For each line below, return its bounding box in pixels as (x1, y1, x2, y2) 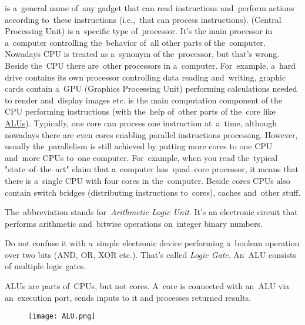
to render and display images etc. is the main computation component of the (5, 93, 283, 106)
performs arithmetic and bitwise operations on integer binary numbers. (5, 217, 263, 229)
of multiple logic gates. (5, 260, 86, 272)
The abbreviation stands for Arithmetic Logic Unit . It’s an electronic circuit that (5, 206, 298, 218)
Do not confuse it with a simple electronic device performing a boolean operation (5, 237, 300, 249)
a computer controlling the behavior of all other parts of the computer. (5, 36, 266, 48)
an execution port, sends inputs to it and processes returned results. (5, 291, 251, 303)
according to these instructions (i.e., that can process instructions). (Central (5, 13, 281, 25)
